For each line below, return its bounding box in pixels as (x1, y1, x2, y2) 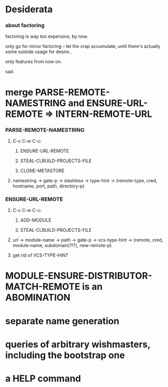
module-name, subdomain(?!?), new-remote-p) (12, 243, 112, 249)
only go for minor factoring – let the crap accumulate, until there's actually (5, 43, 160, 50)
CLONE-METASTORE (20, 167, 65, 174)
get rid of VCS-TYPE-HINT (12, 252, 69, 258)
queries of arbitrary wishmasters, (5, 338, 151, 350)
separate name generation (5, 315, 120, 327)
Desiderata (5, 4, 53, 15)
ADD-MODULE (20, 217, 52, 223)
